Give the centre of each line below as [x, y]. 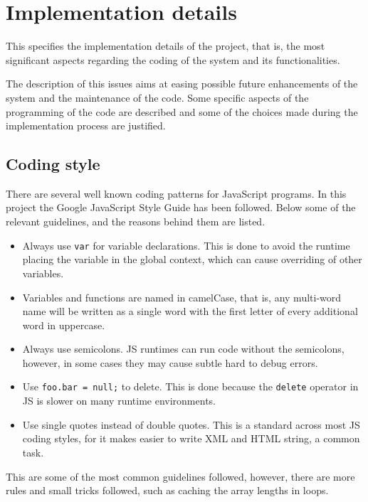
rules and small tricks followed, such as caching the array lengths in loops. [167, 490]
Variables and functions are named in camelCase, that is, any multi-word [182, 297]
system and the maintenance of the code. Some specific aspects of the [157, 97]
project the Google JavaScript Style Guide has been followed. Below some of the [181, 207]
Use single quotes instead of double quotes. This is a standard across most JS [191, 424]
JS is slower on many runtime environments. [119, 401]
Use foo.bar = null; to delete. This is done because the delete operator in [190, 386]
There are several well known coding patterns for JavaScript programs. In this [176, 193]
